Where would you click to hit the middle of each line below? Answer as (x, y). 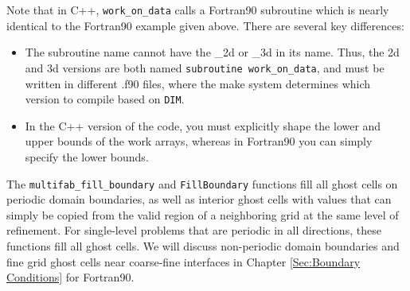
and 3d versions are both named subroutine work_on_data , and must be (205, 67)
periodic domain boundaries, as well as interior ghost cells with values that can (199, 199)
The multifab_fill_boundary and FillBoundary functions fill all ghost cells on (202, 183)
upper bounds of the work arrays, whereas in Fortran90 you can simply (199, 141)
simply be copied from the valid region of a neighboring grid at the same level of (203, 214)
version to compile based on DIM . (105, 99)
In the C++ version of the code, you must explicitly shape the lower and (203, 125)
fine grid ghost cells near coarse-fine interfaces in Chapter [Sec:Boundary (184, 261)
